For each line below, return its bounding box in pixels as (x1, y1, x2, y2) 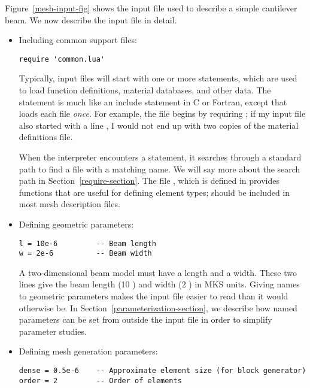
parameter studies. (19, 325, 87, 337)
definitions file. (19, 131, 73, 143)
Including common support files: (19, 34, 137, 46)
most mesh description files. (19, 198, 120, 210)
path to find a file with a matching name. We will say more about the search (19, 162, 300, 175)
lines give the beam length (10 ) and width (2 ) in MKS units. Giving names (19, 278, 300, 290)
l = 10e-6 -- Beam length (19, 239, 156, 248)
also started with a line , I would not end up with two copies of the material (19, 119, 299, 131)
